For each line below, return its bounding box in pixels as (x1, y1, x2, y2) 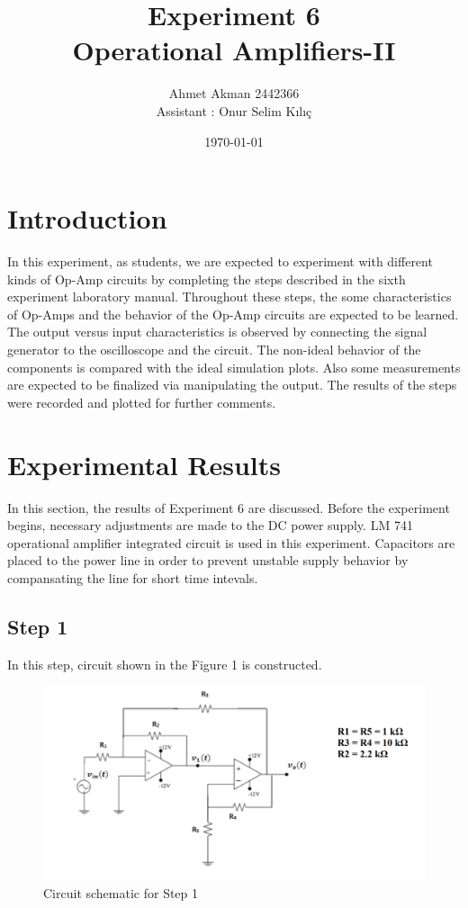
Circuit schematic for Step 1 (43, 883, 199, 902)
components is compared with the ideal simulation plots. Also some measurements (7, 357, 461, 376)
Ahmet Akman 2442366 (168, 84, 300, 103)
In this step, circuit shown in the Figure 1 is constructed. (7, 654, 322, 673)
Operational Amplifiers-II (72, 31, 396, 68)
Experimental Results (7, 445, 281, 482)
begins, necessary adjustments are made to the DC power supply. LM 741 (7, 516, 413, 535)
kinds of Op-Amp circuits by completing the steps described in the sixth (7, 269, 406, 288)
